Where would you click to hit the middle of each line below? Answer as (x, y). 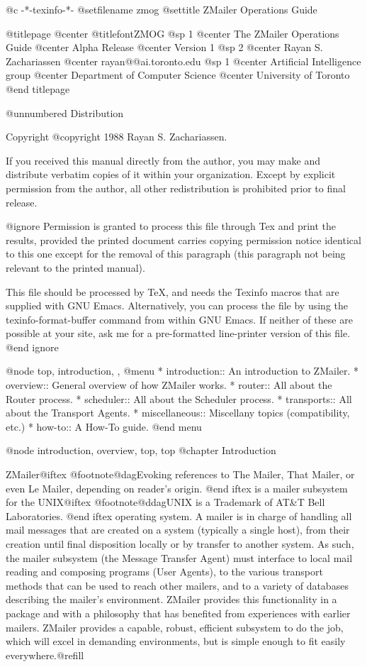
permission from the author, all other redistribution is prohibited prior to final (176, 188)
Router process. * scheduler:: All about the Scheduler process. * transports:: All (179, 398)
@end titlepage (38, 88)
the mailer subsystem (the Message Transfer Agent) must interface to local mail (179, 557)
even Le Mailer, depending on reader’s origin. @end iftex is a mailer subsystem (177, 488)
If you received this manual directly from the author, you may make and (163, 160)
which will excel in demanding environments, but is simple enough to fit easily (176, 641)
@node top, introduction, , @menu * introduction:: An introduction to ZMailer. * (182, 371)
